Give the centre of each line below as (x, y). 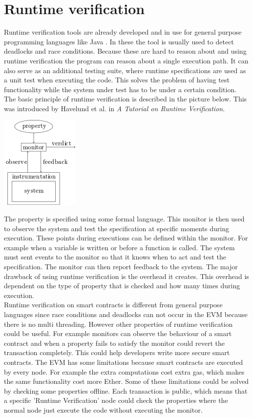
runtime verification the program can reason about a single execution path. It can (126, 60)
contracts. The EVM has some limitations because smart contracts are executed (124, 362)
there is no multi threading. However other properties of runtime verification (118, 324)
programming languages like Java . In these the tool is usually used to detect (119, 41)
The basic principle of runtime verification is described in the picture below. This (126, 99)
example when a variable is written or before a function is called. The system (119, 247)
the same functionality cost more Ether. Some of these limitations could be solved (126, 381)
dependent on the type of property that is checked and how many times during (122, 286)
